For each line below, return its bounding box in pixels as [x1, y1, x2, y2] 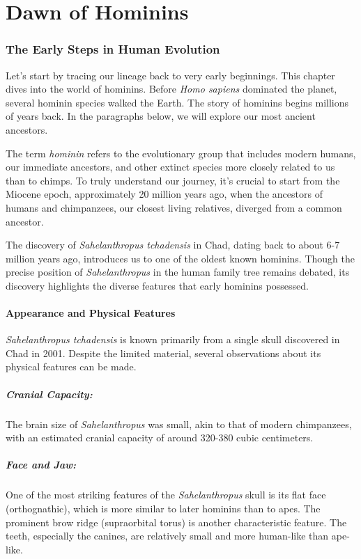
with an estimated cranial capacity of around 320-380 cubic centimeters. [6, 430, 314, 445]
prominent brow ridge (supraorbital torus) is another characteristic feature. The [6, 514, 347, 529]
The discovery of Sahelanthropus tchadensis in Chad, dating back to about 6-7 [6, 237, 340, 252]
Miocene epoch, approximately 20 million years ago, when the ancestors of [6, 187, 323, 201]
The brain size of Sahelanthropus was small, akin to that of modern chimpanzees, [6, 416, 352, 431]
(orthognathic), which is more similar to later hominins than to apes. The [6, 501, 321, 515]
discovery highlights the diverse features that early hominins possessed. [6, 278, 309, 292]
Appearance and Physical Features [6, 306, 176, 320]
